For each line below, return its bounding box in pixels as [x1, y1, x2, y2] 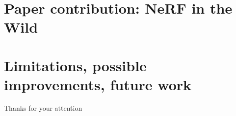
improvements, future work [4, 74, 192, 94]
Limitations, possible [4, 55, 147, 75]
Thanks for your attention [4, 102, 82, 113]
